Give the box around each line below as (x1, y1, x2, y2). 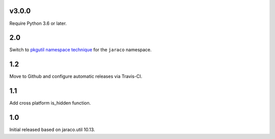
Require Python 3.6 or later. (9, 20, 67, 26)
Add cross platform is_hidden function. (9, 100, 91, 106)
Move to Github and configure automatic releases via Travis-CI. (9, 74, 143, 80)
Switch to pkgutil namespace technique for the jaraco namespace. (9, 47, 152, 53)
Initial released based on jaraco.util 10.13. (9, 127, 95, 133)
